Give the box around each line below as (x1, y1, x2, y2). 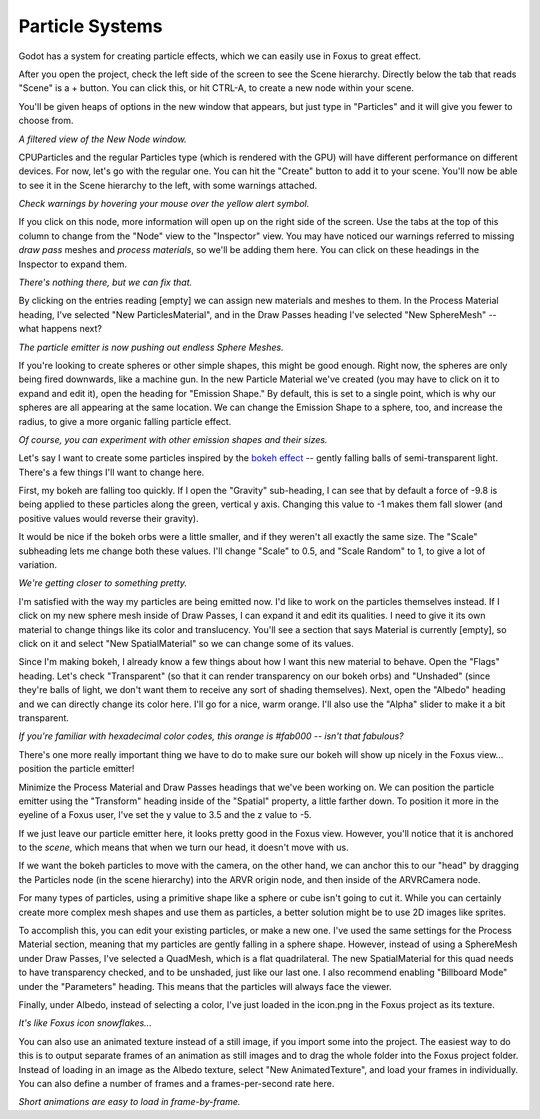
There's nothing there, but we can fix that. (18, 276, 193, 289)
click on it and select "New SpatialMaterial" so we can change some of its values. (18, 638, 355, 649)
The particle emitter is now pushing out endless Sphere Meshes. (18, 341, 284, 353)
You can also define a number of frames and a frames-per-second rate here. (18, 1077, 335, 1089)
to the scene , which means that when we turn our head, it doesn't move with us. (18, 841, 349, 854)
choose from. (18, 115, 74, 127)
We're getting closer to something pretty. (18, 577, 188, 589)
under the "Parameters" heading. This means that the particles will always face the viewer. (18, 980, 392, 992)
